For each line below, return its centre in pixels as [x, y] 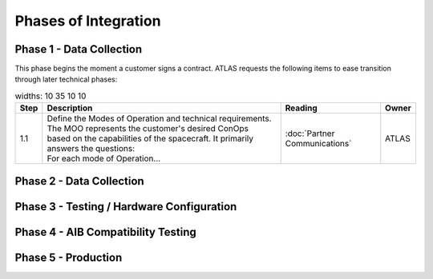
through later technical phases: [66, 79]
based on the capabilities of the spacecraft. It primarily [150, 138]
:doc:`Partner [310, 134]
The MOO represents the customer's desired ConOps [148, 129]
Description [70, 108]
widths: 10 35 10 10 [51, 96]
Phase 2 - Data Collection [79, 181]
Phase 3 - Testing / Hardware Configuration [126, 207]
